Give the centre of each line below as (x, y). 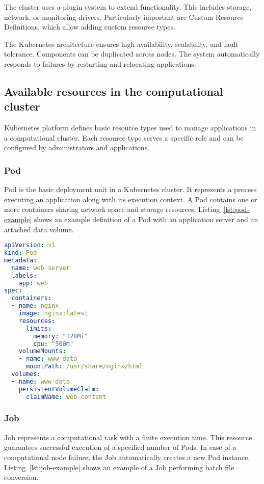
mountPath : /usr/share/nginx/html (84, 367)
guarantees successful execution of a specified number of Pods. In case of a (120, 447)
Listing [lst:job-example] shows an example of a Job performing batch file (119, 467)
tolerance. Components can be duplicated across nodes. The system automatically (132, 54)
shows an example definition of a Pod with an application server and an (146, 219)
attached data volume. (39, 229)
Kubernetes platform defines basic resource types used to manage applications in (130, 128)
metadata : (21, 260)
